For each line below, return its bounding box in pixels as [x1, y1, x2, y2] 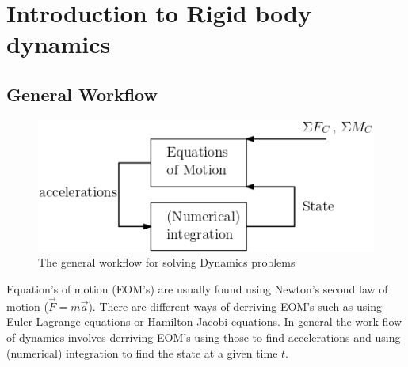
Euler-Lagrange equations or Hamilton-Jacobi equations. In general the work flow [6, 313, 402, 330]
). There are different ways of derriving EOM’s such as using [88, 297, 383, 314]
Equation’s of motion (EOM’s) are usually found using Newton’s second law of [6, 280, 388, 297]
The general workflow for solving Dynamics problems [38, 254, 296, 271]
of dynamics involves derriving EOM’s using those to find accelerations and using [6, 328, 401, 345]
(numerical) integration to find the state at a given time [6, 344, 278, 361]
